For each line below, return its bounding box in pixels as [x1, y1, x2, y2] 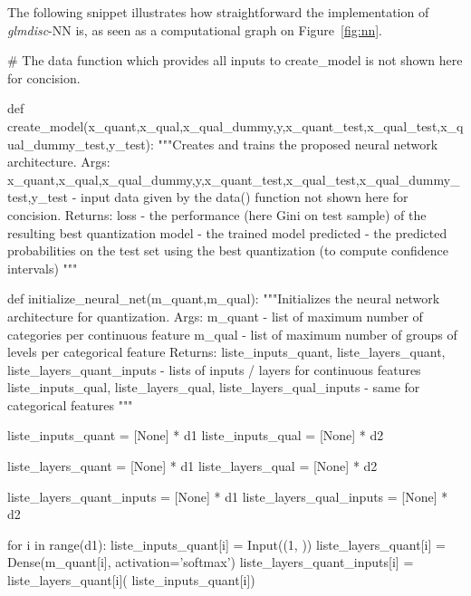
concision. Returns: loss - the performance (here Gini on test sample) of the [7, 205, 427, 224]
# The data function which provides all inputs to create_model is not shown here [7, 51, 463, 70]
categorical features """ [7, 395, 133, 414]
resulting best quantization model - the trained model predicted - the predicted [7, 223, 447, 242]
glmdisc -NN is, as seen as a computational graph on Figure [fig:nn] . [7, 20, 382, 39]
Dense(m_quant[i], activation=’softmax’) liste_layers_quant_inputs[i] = [7, 553, 414, 572]
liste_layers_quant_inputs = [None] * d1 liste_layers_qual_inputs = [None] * [7, 486, 448, 505]
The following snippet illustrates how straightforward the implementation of [7, 3, 429, 21]
